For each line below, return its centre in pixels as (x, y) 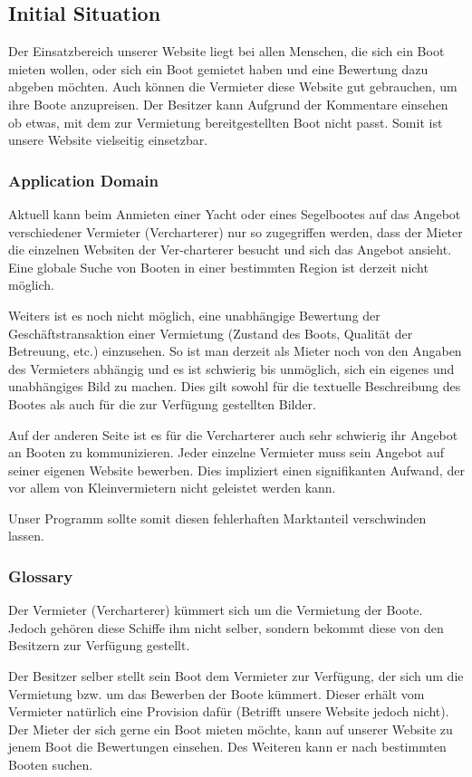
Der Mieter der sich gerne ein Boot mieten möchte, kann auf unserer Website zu (231, 729)
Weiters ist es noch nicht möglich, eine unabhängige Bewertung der (194, 315)
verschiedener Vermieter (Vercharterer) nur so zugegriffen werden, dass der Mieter (236, 231)
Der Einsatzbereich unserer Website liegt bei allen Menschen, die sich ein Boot (226, 51)
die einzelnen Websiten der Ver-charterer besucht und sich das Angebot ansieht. (230, 249)
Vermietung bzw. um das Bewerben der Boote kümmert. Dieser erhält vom (217, 693)
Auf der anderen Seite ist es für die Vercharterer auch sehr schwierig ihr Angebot (233, 434)
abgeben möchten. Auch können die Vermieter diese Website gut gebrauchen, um (233, 86)
